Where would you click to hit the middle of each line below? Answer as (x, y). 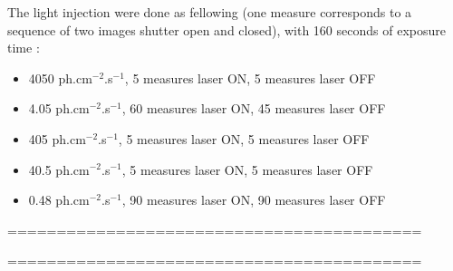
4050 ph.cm (60, 77)
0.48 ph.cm (59, 200)
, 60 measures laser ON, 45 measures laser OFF (254, 108)
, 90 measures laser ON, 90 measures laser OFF (254, 200)
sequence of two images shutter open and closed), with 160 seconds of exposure (226, 29)
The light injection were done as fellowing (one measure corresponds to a (210, 12)
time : (24, 48)
